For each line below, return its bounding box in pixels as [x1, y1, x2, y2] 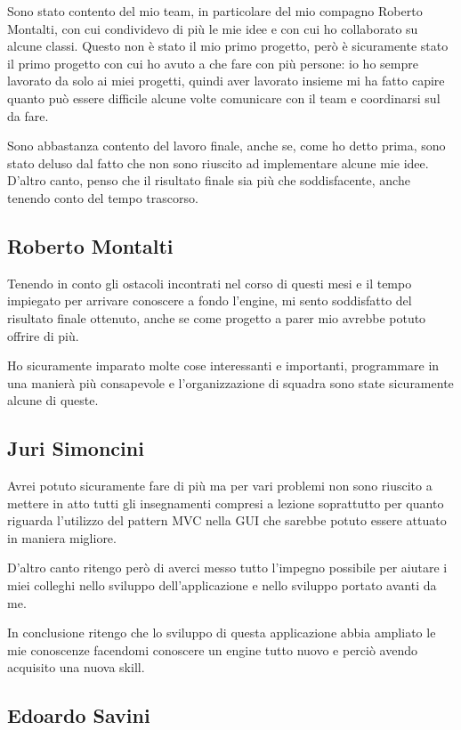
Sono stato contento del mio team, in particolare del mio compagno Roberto [7, 2, 423, 20]
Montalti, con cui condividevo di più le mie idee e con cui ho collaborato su [7, 19, 418, 37]
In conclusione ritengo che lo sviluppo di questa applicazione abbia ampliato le [7, 623, 436, 642]
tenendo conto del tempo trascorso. [7, 188, 198, 207]
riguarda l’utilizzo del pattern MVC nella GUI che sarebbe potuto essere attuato [7, 511, 447, 530]
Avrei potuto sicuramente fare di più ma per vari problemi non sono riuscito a [7, 476, 433, 495]
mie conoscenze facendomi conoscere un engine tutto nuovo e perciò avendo [7, 640, 418, 659]
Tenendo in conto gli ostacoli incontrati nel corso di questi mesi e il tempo [7, 273, 412, 292]
